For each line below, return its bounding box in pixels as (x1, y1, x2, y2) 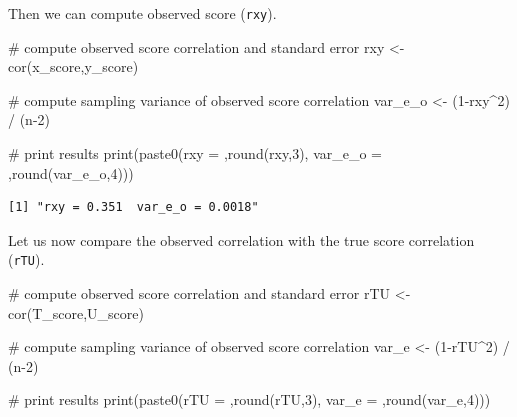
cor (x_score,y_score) (8, 56, 139, 77)
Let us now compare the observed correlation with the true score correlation (8, 229, 475, 250)
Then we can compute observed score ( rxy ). (8, 3, 277, 23)
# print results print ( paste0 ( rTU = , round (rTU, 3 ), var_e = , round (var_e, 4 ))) (8, 389, 491, 410)
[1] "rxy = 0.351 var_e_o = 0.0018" (8, 200, 259, 215)
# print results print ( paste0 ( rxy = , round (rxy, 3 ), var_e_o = (8, 143, 382, 164)
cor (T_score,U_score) (8, 302, 144, 323)
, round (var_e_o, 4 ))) (8, 162, 134, 183)
